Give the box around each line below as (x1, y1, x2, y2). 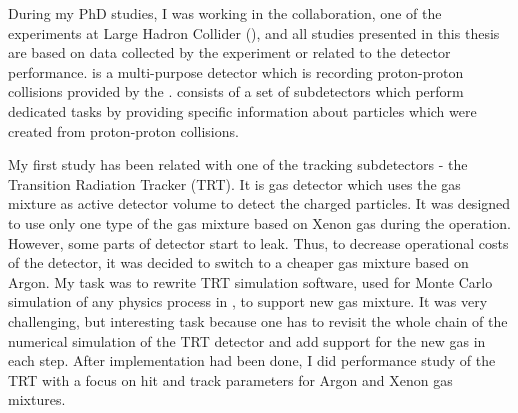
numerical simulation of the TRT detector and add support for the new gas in (8, 330, 486, 351)
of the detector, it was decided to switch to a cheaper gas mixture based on (8, 252, 469, 273)
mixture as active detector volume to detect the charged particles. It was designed (8, 193, 511, 214)
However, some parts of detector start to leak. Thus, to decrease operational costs (8, 232, 509, 253)
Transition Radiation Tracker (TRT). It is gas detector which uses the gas (8, 173, 461, 194)
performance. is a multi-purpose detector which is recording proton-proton (8, 61, 464, 82)
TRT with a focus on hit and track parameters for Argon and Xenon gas (8, 369, 453, 390)
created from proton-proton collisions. (8, 120, 239, 141)
